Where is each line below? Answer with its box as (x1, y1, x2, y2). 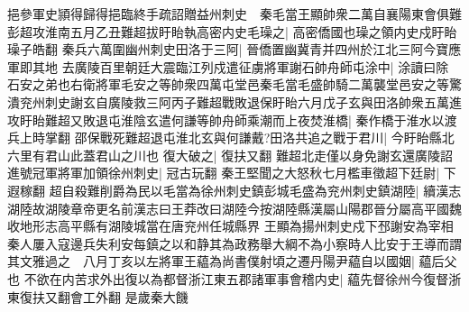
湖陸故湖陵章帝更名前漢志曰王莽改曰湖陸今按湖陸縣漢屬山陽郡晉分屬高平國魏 (7, 198, 462, 217)
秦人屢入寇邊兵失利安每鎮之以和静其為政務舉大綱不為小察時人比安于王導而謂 (7, 234, 462, 252)
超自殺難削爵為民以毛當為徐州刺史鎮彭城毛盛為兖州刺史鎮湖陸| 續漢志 (49, 180, 462, 199)
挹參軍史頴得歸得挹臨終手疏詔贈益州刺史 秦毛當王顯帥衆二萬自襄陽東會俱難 (7, 5, 462, 23)
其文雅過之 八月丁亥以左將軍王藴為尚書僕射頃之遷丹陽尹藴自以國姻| (7, 252, 415, 271)
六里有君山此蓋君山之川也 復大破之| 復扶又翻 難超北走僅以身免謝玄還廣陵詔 (7, 145, 453, 164)
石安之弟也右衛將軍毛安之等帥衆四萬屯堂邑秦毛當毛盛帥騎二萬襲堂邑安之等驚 (7, 75, 462, 94)
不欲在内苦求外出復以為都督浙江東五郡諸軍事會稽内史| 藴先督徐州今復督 (23, 269, 449, 288)
